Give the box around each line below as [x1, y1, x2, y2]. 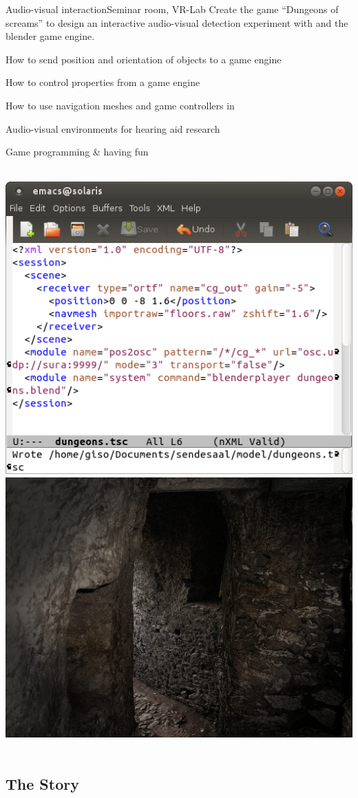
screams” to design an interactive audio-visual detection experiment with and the [6, 15, 348, 30]
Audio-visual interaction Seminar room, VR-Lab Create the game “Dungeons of [6, 2, 339, 16]
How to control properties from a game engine [6, 75, 200, 89]
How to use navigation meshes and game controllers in [6, 98, 235, 112]
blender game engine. [6, 29, 95, 43]
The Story [6, 773, 79, 795]
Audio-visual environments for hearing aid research [6, 121, 220, 136]
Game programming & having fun [6, 144, 149, 159]
